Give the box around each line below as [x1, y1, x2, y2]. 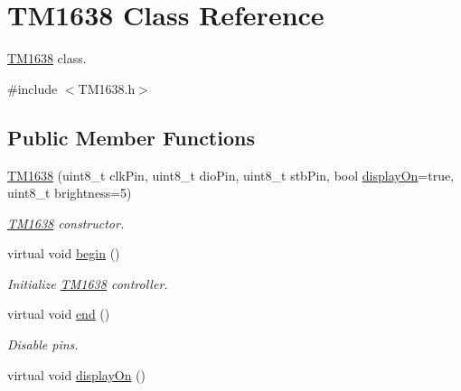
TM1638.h [78, 79, 136, 98]
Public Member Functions [7, 123, 255, 151]
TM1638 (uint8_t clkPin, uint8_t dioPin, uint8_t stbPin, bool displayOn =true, [7, 165, 455, 184]
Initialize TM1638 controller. [7, 274, 168, 293]
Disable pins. [7, 335, 79, 354]
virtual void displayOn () [7, 365, 146, 384]
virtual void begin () [7, 244, 120, 263]
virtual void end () [7, 304, 110, 323]
